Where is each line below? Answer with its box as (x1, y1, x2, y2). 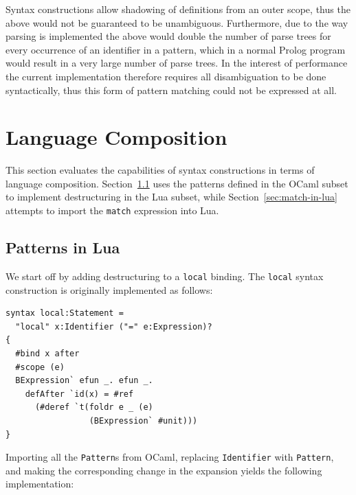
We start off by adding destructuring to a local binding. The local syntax (5, 268, 324, 283)
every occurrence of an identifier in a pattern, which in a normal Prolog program (5, 42, 346, 56)
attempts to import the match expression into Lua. (5, 203, 219, 218)
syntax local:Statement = (5, 308, 124, 319)
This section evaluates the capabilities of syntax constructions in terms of (5, 163, 315, 177)
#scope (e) (15, 362, 65, 372)
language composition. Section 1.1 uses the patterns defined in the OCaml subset (5, 176, 348, 190)
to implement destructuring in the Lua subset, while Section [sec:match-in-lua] (5, 189, 337, 204)
